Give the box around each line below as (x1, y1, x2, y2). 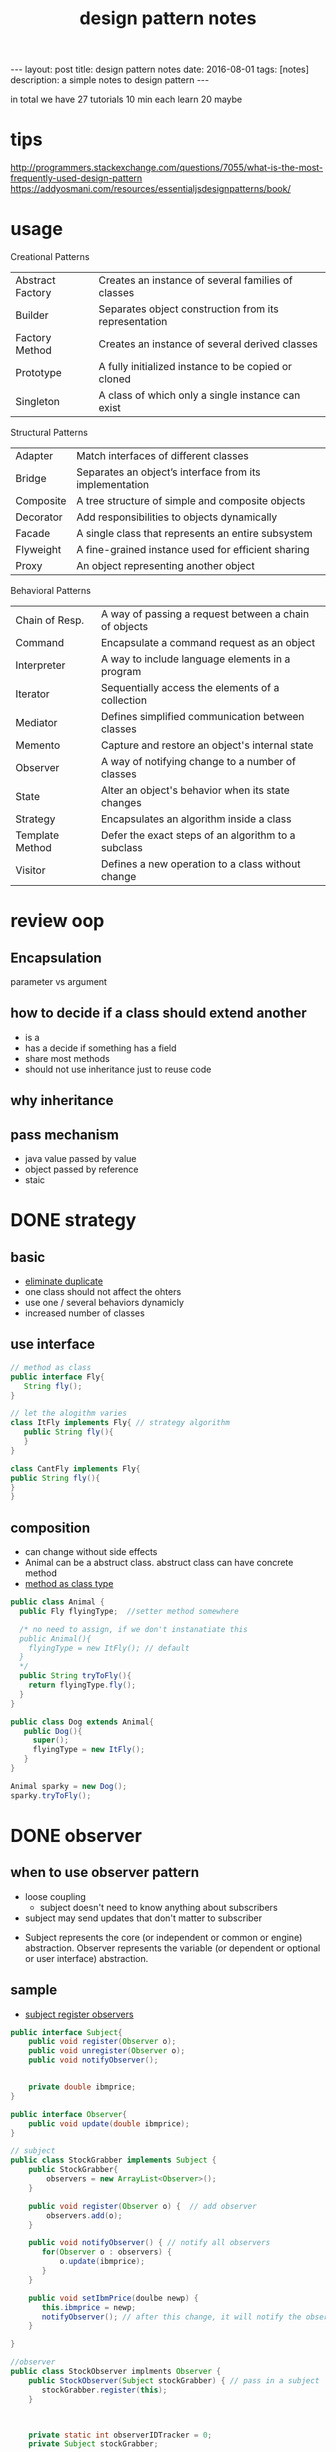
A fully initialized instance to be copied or (98, 360, 293, 374)
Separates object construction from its (98, 302, 279, 316)
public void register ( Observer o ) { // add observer (28, 2201, 257, 2211)
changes (100, 796, 142, 810)
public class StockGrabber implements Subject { (10, 2155, 217, 2166)
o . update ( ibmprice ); (59, 2257, 145, 2267)
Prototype (15, 366, 62, 380)
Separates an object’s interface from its (76, 465, 261, 479)
